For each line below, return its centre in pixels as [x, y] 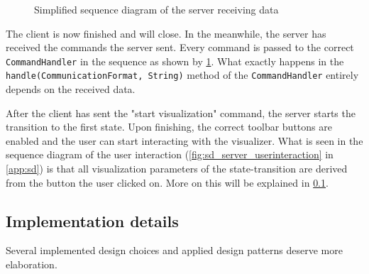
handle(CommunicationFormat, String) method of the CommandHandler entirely [182, 75]
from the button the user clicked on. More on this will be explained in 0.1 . [167, 182]
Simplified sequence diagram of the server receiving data [156, 9]
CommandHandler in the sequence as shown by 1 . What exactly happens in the [175, 61]
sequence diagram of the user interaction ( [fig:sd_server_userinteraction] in [170, 154]
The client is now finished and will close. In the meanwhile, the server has [166, 33]
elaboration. [32, 264]
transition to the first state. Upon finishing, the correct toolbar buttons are [169, 127]
